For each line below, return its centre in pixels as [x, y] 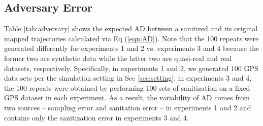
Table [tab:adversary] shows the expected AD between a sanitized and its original [131, 28]
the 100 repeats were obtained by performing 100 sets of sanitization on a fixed [127, 87]
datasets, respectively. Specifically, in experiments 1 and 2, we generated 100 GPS [131, 68]
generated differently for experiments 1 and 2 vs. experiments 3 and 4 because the [132, 48]
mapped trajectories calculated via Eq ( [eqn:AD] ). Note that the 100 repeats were [131, 38]
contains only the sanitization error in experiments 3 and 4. [97, 117]
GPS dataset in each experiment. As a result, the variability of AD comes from [127, 98]
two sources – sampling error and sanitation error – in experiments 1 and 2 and [128, 107]
